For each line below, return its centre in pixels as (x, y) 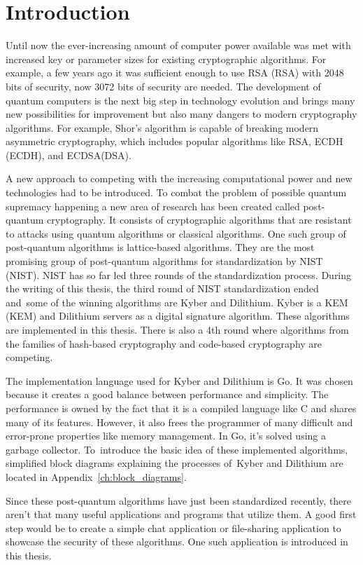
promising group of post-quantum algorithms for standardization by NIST (164, 261)
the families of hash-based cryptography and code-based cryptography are (164, 343)
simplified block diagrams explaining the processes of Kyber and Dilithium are (175, 463)
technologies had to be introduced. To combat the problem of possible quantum (176, 192)
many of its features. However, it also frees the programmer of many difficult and (179, 422)
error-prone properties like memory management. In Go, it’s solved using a (166, 436)
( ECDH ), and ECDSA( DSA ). (69, 155)
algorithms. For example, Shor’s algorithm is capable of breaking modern (162, 127)
